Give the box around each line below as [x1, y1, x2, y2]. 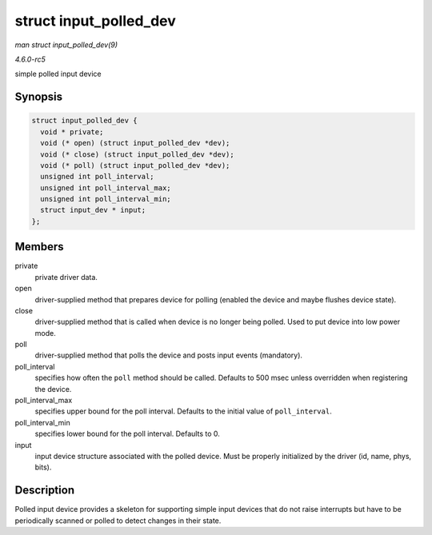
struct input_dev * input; [40, 206, 146, 215]
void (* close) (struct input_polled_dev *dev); [40, 150, 235, 159]
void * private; [40, 127, 104, 136]
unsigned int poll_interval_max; [40, 183, 171, 192]
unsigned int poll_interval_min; [40, 194, 171, 204]
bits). [34, 462, 52, 472]
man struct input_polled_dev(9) [14, 40, 118, 50]
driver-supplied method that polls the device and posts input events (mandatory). [34, 350, 303, 360]
